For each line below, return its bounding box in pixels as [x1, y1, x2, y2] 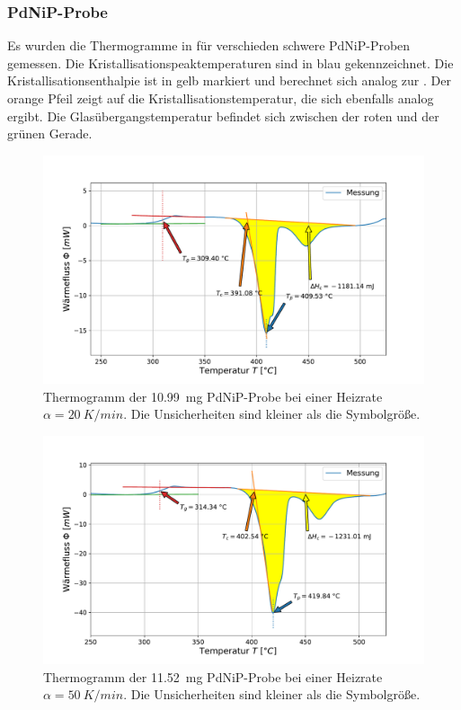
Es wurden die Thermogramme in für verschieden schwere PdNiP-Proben [7, 36, 411, 55]
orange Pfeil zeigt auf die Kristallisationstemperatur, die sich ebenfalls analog [7, 89, 434, 107]
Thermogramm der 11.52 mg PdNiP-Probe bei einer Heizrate [43, 667, 383, 686]
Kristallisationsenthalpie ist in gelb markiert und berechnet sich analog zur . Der [7, 71, 451, 90]
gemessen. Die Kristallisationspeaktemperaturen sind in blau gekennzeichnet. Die [7, 53, 454, 72]
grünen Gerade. [7, 124, 93, 143]
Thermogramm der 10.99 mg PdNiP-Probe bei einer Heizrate [43, 386, 383, 405]
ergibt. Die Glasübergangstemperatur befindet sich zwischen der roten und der [7, 106, 439, 125]
